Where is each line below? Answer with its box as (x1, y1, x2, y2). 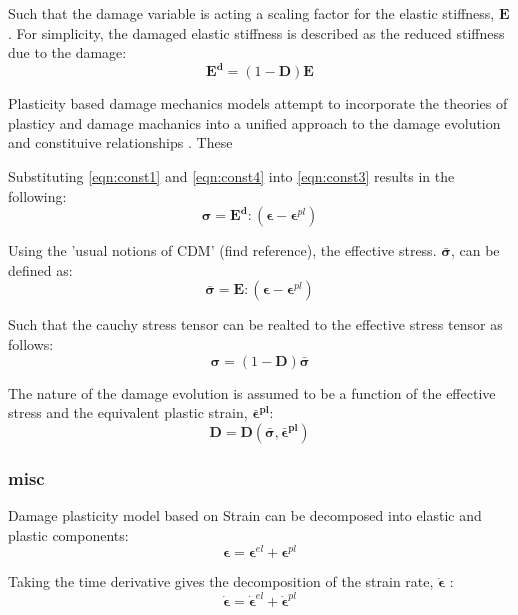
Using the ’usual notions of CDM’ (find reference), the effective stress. (8, 240, 437, 261)
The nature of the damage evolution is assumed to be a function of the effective (8, 382, 496, 403)
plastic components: (8, 524, 129, 545)
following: (8, 185, 67, 206)
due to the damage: (8, 42, 127, 63)
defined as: (8, 259, 73, 280)
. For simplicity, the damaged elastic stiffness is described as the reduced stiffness (8, 22, 505, 43)
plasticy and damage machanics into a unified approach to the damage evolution (8, 112, 501, 133)
